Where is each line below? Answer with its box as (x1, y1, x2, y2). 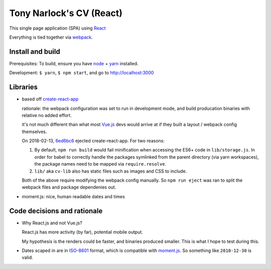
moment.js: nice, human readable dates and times (22, 193, 125, 199)
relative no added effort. (22, 112, 72, 118)
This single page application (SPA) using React (9, 25, 106, 31)
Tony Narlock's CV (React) (9, 8, 122, 19)
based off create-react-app (22, 96, 79, 102)
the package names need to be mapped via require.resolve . (34, 161, 167, 167)
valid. (22, 254, 34, 260)
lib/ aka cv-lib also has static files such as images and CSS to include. (34, 168, 187, 174)
